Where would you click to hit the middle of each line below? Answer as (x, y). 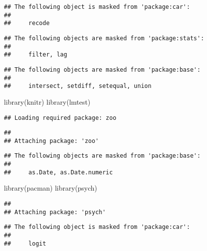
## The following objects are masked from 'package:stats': (104, 38)
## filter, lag (36, 55)
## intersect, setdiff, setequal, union (78, 86)
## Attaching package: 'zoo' (52, 141)
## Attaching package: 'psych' (55, 212)
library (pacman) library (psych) (51, 188)
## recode (27, 23)
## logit (25, 243)
